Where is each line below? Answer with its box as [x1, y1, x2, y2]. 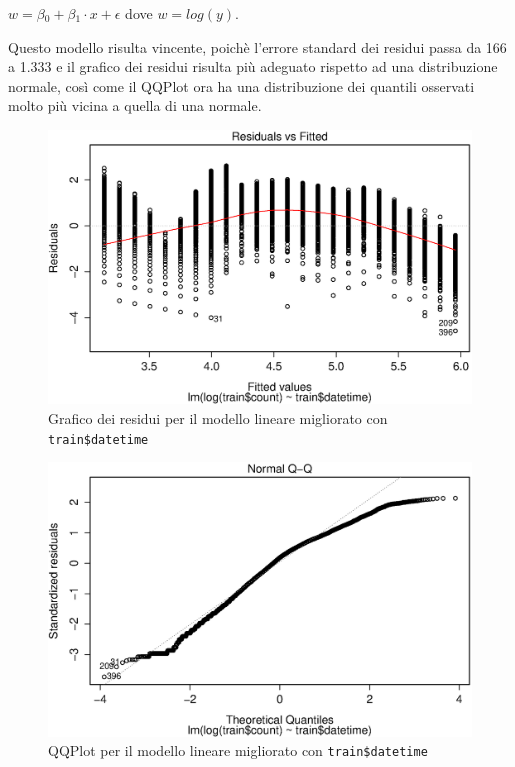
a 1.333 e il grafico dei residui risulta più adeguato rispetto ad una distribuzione [8, 56, 498, 77]
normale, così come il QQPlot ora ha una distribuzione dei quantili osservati [8, 75, 475, 96]
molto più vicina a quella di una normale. [8, 95, 262, 116]
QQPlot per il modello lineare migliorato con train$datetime [48, 740, 428, 761]
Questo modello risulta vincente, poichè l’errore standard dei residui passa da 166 [8, 36, 507, 57]
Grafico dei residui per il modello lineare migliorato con [48, 408, 388, 429]
